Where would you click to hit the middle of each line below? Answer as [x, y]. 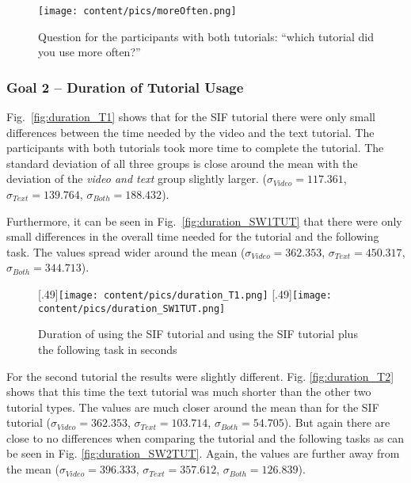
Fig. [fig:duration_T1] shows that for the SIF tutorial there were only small [191, 117]
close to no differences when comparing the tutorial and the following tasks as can [205, 437]
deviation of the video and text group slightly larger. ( [137, 179]
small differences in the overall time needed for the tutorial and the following [193, 236]
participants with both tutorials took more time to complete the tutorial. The [195, 148]
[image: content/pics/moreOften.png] [137, 11]
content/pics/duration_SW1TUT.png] [132, 308]
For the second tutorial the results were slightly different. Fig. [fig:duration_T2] [200, 376]
